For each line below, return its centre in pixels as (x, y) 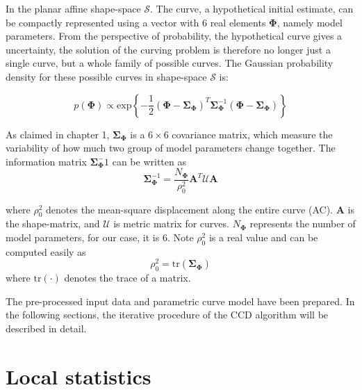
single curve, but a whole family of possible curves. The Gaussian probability (170, 63)
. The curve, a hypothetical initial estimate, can (252, 8)
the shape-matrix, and (53, 224)
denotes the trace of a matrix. (127, 278)
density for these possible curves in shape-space (106, 76)
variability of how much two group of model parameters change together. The (171, 148)
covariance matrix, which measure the (252, 134)
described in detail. (46, 328)
